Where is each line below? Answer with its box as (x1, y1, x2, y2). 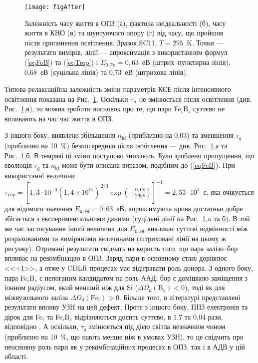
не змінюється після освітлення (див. (139, 93, 252, 104)
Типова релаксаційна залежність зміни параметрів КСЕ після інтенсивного (4, 84, 231, 94)
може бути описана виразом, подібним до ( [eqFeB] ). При (61, 160, 235, 170)
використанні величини (4, 170, 75, 180)
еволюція (4, 160, 32, 170)
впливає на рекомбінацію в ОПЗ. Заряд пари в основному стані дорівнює (4, 253, 227, 263)
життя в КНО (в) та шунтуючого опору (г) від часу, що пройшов (24, 27, 224, 38)
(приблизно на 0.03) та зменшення (128, 130, 234, 140)
